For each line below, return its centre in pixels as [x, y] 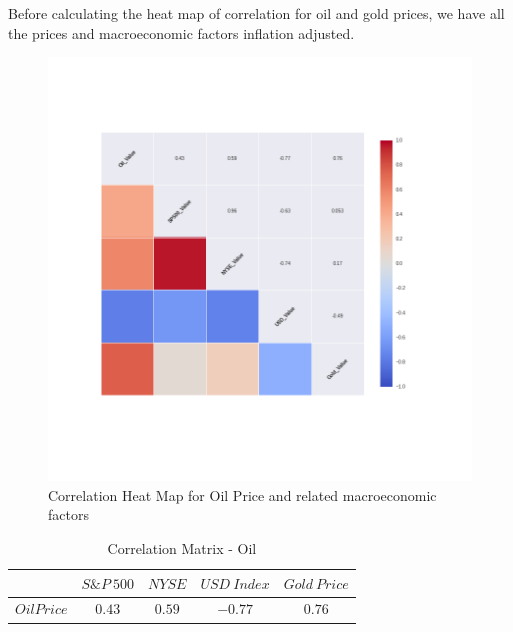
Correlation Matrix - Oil [182, 547]
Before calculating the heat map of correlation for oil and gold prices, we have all [256, 13]
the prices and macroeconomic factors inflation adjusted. [181, 32]
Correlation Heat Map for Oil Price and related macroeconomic [242, 494]
